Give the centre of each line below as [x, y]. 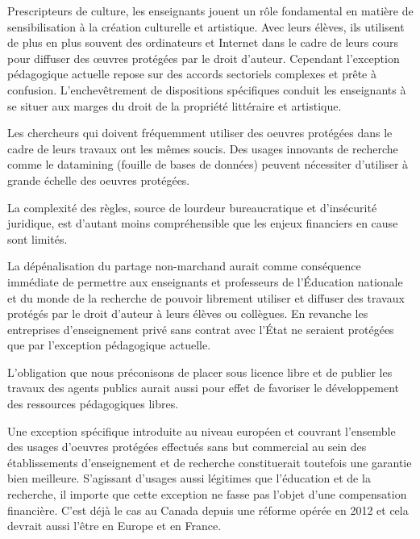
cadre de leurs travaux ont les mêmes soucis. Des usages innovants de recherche [203, 148]
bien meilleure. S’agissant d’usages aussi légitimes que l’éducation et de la [189, 478]
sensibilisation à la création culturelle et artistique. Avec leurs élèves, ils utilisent [206, 26]
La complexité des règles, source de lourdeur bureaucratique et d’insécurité [192, 207]
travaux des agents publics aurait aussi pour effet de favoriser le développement [203, 388]
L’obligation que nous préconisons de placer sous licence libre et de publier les [200, 372]
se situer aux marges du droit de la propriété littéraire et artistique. [175, 105]
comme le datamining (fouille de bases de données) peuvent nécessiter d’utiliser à [208, 164]
